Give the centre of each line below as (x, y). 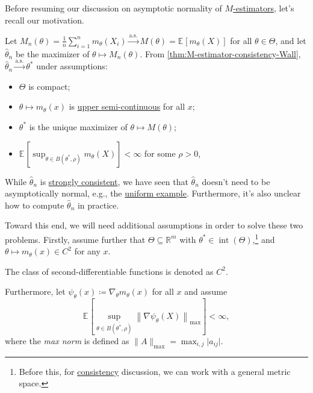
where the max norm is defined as (67, 340)
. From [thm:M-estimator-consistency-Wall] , (220, 53)
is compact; (49, 86)
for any (87, 251)
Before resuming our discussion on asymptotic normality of (113, 8)
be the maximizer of (52, 53)
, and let (291, 40)
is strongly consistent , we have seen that (114, 181)
